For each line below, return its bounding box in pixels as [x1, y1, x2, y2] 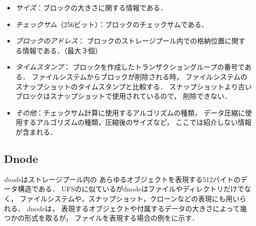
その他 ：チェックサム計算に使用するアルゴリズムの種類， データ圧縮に [15, 107, 245, 117]
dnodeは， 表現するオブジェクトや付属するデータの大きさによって [27, 203, 240, 213]
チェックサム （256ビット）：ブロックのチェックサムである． [15, 19, 209, 29]
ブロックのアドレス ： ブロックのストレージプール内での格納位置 [15, 36, 225, 46]
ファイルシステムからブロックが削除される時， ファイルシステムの [32, 71, 248, 81]
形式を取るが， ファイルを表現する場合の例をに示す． [24, 213, 199, 223]
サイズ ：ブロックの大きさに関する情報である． [15, 2, 167, 12]
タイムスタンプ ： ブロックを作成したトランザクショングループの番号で [15, 62, 245, 72]
